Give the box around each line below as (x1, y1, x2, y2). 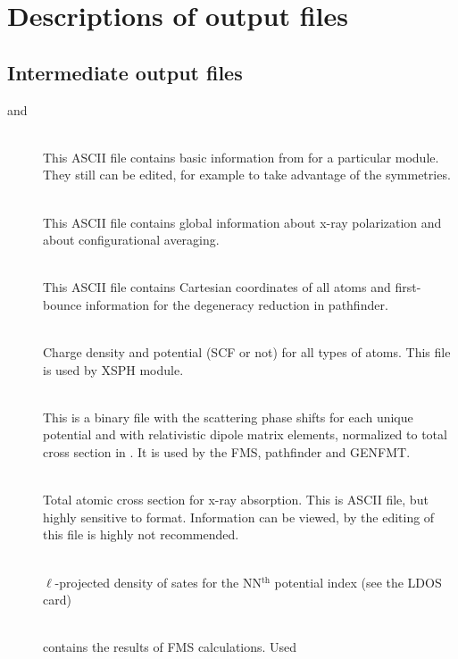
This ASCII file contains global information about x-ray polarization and (43, 213, 442, 231)
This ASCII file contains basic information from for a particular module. (43, 147, 439, 166)
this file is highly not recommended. (43, 525, 239, 544)
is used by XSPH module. (43, 360, 184, 379)
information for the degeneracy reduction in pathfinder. (85, 295, 388, 313)
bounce (43, 295, 82, 313)
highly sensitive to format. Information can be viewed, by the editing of (43, 507, 435, 526)
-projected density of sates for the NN (54, 572, 262, 591)
